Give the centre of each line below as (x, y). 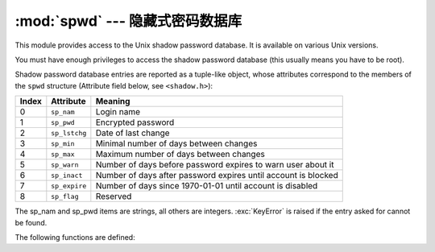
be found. (31, 222)
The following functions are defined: (75, 237)
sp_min (63, 144)
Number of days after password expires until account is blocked (217, 176)
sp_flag (65, 196)
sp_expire (69, 186)
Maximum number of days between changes (180, 155)
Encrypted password (135, 122)
